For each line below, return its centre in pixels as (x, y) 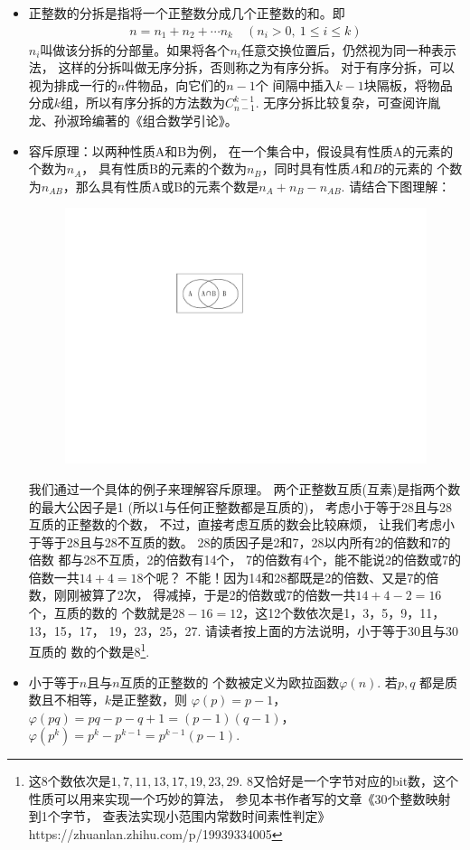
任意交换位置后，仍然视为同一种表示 (348, 49)
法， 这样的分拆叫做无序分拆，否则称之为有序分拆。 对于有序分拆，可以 (242, 67)
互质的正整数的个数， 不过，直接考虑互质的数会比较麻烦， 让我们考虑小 (242, 524)
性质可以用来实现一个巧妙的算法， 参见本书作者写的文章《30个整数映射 (240, 798)
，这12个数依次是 (293, 613)
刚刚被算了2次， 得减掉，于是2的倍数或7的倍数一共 (205, 595)
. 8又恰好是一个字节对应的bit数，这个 (349, 781)
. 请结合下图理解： (396, 186)
